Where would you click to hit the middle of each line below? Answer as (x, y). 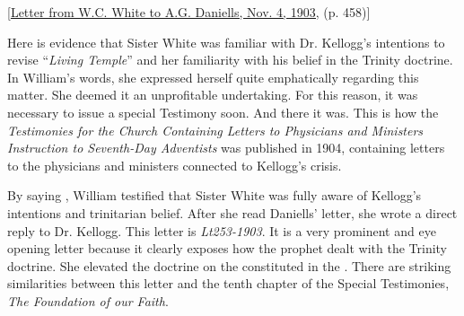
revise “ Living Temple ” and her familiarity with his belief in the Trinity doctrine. (230, 60)
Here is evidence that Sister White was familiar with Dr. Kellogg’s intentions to (226, 42)
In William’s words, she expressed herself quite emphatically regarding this (213, 77)
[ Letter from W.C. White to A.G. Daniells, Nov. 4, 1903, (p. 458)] (189, 12)
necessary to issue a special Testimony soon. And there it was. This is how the (223, 112)
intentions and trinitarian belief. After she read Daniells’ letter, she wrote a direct (232, 212)
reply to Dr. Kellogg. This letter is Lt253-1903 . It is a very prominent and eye (222, 230)
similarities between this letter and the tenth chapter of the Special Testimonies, (228, 283)
